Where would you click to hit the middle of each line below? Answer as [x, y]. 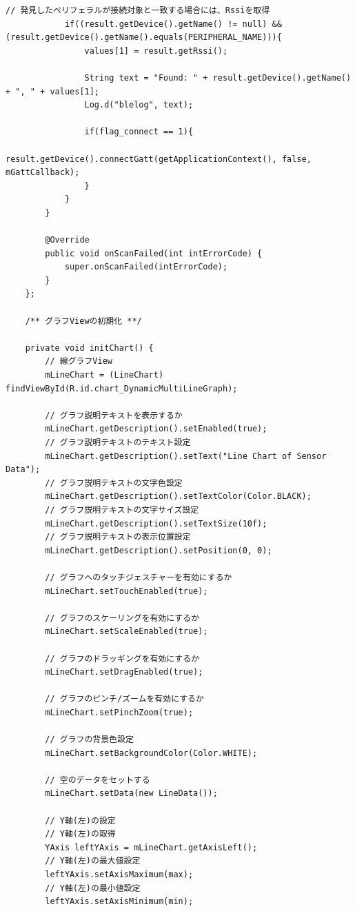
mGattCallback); [43, 173]
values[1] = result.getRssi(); [156, 51]
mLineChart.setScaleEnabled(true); [126, 632]
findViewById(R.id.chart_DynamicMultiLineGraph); [122, 388]
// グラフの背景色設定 [89, 740]
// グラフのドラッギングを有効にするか [122, 658]
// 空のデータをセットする [98, 780]
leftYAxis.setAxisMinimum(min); [119, 902]
